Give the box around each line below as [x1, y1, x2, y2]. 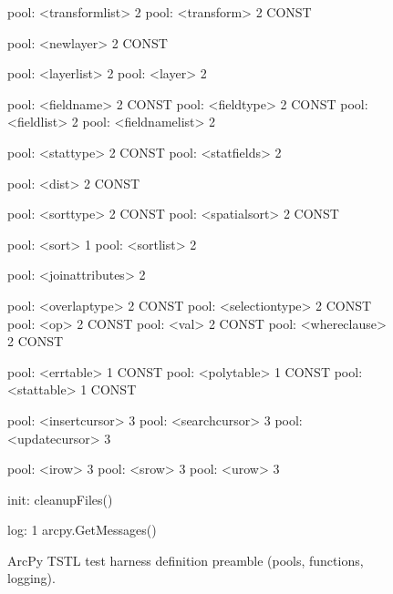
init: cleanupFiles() [7, 489, 113, 508]
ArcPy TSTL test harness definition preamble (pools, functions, [7, 550, 364, 569]
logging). [7, 568, 56, 588]
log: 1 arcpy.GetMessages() [7, 520, 157, 539]
